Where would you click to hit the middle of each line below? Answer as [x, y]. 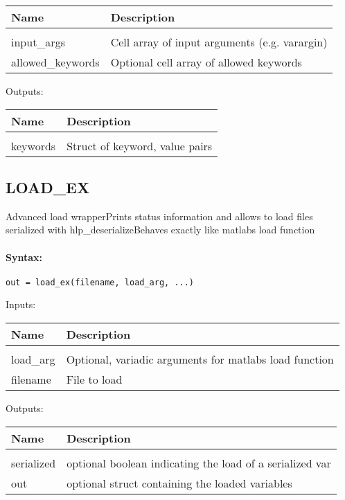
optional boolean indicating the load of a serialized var [199, 463]
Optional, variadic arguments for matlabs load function [200, 359]
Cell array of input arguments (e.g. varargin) [219, 42]
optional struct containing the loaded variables [179, 483]
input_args [38, 42]
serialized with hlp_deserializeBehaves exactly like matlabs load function [160, 230]
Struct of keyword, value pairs [140, 145]
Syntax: [24, 257]
